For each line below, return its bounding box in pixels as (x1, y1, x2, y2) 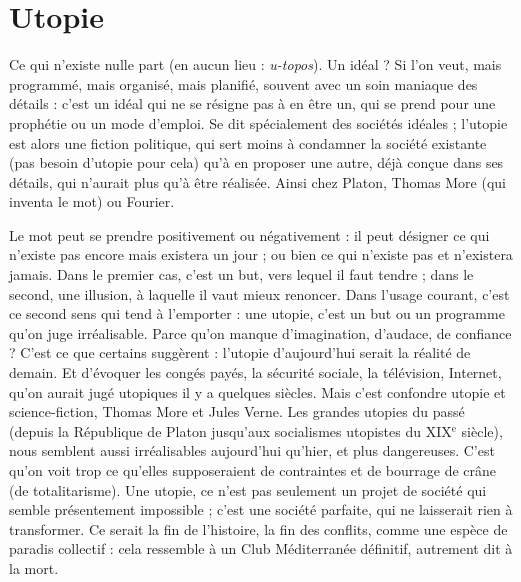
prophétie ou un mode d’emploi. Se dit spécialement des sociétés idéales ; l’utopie (9, 112, 508, 133)
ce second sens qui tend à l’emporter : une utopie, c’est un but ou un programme (9, 303, 505, 324)
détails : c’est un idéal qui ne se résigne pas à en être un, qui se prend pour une (9, 93, 496, 114)
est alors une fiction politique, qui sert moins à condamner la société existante (9, 132, 487, 153)
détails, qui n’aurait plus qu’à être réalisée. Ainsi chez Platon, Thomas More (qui (9, 171, 506, 192)
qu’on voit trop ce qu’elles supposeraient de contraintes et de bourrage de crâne (9, 460, 497, 480)
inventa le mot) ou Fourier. (9, 191, 175, 212)
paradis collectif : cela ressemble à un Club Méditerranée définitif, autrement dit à (9, 538, 513, 559)
